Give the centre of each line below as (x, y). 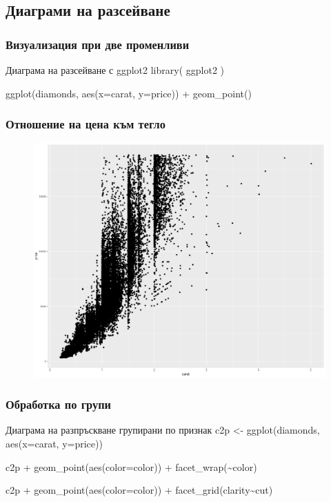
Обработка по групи (58, 404)
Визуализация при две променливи (98, 44)
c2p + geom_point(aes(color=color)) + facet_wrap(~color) (131, 466)
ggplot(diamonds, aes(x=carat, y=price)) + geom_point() (129, 93)
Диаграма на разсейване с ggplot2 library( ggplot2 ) (115, 70)
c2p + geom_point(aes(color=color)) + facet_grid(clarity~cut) (139, 490)
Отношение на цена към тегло (86, 124)
